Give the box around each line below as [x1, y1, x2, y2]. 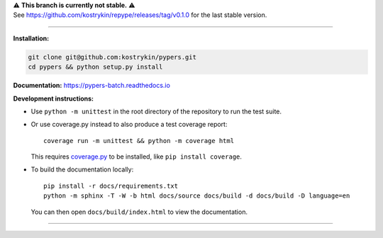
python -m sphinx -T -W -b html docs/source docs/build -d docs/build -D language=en [43, 192, 350, 200]
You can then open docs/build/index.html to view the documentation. [30, 208, 248, 216]
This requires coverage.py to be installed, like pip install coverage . [30, 152, 243, 161]
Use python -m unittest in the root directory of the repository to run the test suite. [30, 107, 282, 115]
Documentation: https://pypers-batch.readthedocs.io [13, 81, 170, 90]
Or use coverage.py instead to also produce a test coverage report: [30, 120, 228, 129]
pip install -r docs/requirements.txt [43, 181, 179, 190]
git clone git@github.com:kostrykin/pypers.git [28, 53, 196, 61]
